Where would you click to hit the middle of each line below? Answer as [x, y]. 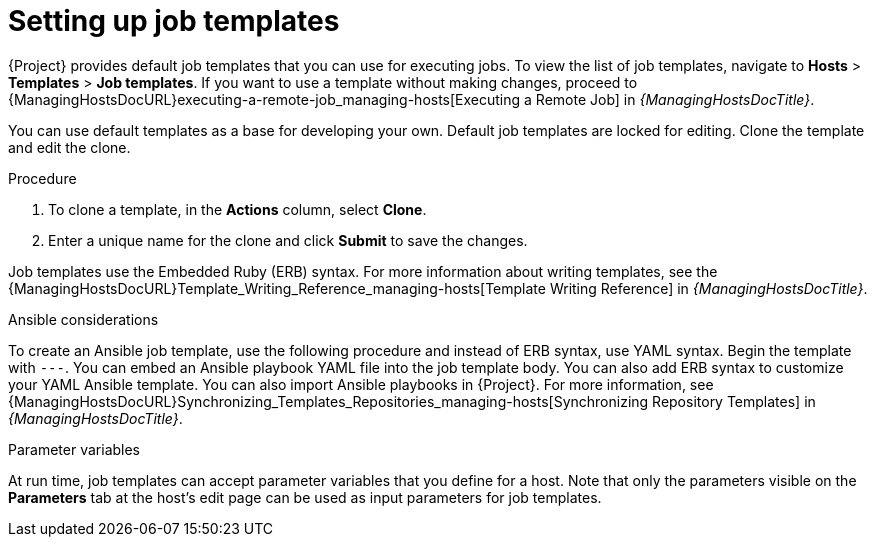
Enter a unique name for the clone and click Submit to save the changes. [288, 240]
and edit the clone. [69, 147]
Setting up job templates [174, 21]
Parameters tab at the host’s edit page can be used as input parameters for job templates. [305, 497]
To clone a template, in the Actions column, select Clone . [237, 209]
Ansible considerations [83, 319]
